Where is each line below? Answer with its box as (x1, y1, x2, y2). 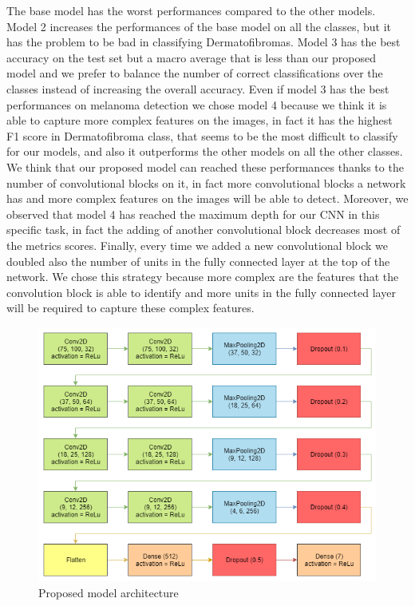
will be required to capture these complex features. (6, 299, 255, 316)
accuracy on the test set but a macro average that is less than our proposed (6, 49, 376, 65)
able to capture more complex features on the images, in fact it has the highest (6, 112, 393, 129)
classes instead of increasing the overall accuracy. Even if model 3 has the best (6, 80, 389, 97)
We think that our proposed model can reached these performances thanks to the (6, 158, 404, 175)
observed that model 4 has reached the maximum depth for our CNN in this (6, 205, 380, 222)
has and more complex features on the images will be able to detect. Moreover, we (6, 190, 409, 207)
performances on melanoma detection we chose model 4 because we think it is (6, 96, 387, 113)
